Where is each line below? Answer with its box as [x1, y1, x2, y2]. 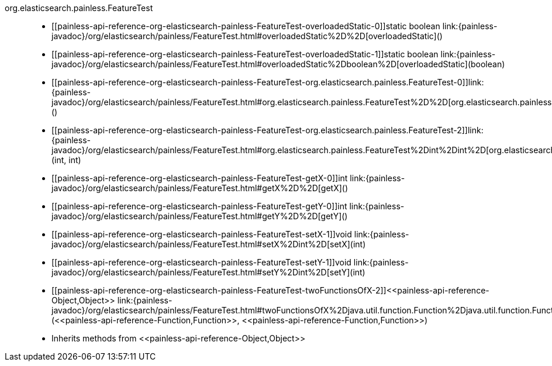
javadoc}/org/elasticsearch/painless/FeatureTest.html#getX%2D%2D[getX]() [51, 183, 349, 193]
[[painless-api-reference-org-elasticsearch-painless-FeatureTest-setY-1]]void [51, 257, 351, 267]
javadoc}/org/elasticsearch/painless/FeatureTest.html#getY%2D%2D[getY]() [51, 211, 348, 221]
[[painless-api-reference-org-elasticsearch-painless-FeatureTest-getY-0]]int [51, 201, 347, 211]
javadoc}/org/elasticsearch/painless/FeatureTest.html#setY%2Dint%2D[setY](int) [51, 267, 365, 277]
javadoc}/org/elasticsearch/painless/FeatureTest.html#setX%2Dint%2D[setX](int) [51, 239, 366, 249]
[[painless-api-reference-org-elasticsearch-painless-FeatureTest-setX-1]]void [51, 229, 352, 239]
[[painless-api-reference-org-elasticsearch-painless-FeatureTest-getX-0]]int [51, 173, 348, 183]
